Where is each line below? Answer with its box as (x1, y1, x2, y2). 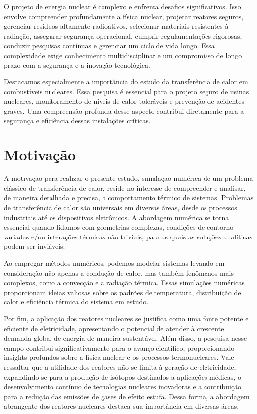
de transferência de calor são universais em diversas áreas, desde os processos (4, 202, 237, 213)
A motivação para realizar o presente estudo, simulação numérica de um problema (4, 173, 253, 183)
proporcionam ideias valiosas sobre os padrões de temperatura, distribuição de (4, 287, 241, 297)
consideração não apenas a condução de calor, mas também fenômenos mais (4, 267, 234, 278)
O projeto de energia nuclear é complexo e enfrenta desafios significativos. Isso (4, 1, 241, 11)
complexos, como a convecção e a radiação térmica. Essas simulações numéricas (4, 277, 245, 288)
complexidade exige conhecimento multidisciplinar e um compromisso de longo (4, 50, 242, 60)
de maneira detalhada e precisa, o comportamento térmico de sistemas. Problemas (4, 192, 254, 203)
